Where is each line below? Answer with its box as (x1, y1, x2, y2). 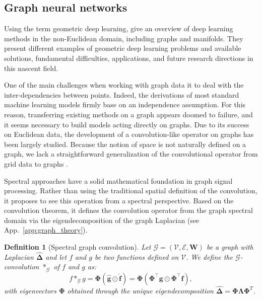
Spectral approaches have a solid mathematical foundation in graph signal (4, 175, 233, 186)
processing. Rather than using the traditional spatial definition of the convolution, (4, 185, 257, 196)
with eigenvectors (4, 285, 56, 296)
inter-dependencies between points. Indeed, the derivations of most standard (4, 89, 239, 100)
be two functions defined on (94, 251, 179, 262)
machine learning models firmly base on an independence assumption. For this (4, 99, 246, 110)
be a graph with (206, 242, 253, 252)
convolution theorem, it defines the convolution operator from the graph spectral (4, 205, 253, 215)
